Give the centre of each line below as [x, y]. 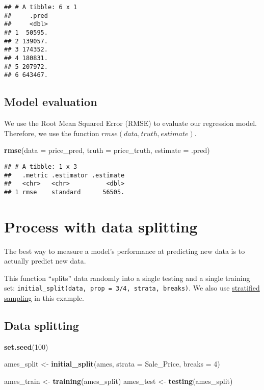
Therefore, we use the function [52, 133]
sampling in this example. [44, 298]
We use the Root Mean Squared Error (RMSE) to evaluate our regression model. [130, 123]
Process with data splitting [101, 226]
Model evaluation [51, 102]
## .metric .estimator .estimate [64, 175]
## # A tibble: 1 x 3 [41, 166]
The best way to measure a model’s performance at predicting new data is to [125, 251]
